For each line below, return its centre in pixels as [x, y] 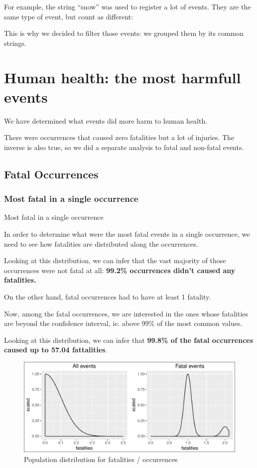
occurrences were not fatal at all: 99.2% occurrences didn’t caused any [120, 270]
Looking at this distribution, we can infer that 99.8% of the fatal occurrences [129, 340]
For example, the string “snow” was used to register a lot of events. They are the [128, 6]
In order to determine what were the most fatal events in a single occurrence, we [127, 234]
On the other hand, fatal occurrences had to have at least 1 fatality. [108, 297]
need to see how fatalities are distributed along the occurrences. [101, 243]
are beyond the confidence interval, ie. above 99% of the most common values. [123, 323]
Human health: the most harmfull [123, 77]
